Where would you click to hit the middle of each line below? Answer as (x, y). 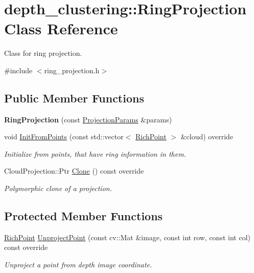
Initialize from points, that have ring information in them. (95, 153)
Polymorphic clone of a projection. (58, 188)
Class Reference (61, 28)
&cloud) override (207, 136)
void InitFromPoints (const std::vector (64, 136)
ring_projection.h (72, 70)
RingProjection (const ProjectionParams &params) (88, 119)
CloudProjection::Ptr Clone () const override (74, 171)
